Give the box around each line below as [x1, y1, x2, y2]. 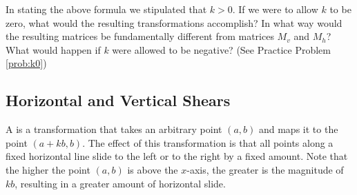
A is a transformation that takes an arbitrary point [6, 122, 222, 136]
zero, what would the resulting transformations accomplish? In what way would [6, 15, 342, 30]
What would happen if [6, 42, 101, 57]
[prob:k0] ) [6, 56, 47, 70]
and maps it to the [258, 122, 338, 136]
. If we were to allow [232, 2, 318, 16]
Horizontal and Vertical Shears [6, 90, 231, 111]
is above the [127, 162, 178, 176]
